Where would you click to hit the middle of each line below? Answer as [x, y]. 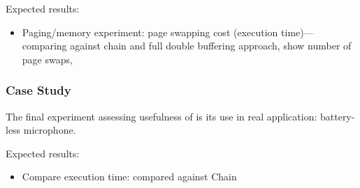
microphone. [50, 130]
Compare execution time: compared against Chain [129, 177]
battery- [337, 116]
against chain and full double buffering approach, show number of [211, 46]
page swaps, [47, 59]
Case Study [38, 90]
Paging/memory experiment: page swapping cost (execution [150, 32]
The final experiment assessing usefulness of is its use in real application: [161, 116]
